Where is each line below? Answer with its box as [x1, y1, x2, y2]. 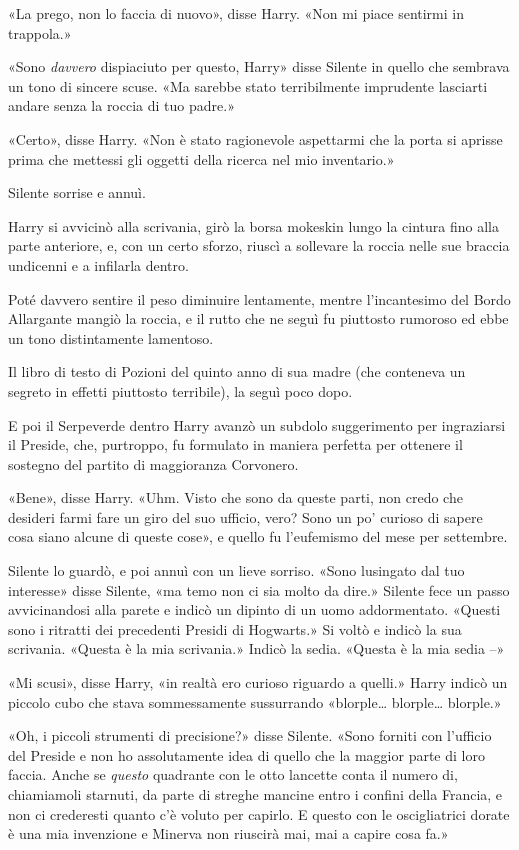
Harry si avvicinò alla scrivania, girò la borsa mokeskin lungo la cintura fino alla [8, 215, 499, 236]
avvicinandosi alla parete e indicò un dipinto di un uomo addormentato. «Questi [8, 599, 501, 620]
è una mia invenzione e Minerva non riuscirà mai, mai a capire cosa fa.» [8, 823, 449, 844]
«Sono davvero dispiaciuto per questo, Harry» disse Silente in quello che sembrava [8, 56, 510, 77]
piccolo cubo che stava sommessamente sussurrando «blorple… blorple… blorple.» [8, 691, 502, 712]
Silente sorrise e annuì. [8, 182, 146, 203]
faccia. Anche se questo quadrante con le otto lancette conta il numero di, [8, 764, 458, 785]
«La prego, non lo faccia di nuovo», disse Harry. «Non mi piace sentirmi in [8, 3, 464, 23]
